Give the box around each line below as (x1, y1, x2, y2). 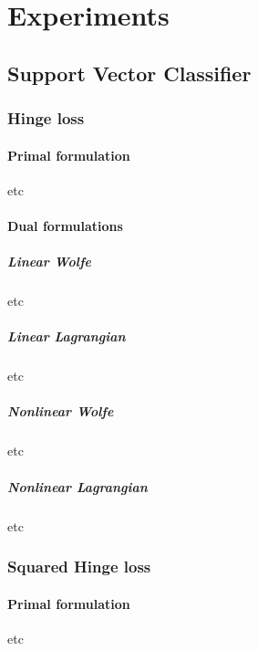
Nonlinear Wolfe (7, 402, 114, 421)
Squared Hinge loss (7, 555, 151, 578)
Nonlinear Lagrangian (7, 477, 148, 496)
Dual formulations (7, 215, 123, 235)
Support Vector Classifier (7, 58, 252, 87)
